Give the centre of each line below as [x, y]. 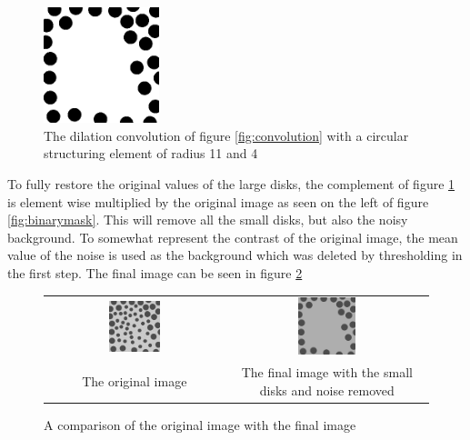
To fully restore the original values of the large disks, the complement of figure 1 [231, 183]
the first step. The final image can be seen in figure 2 [155, 272]
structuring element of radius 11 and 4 [151, 153]
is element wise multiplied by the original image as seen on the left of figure [218, 201]
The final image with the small [327, 372]
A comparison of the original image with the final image [200, 424]
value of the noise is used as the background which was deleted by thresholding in [235, 255]
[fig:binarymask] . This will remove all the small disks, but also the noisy [208, 220]
